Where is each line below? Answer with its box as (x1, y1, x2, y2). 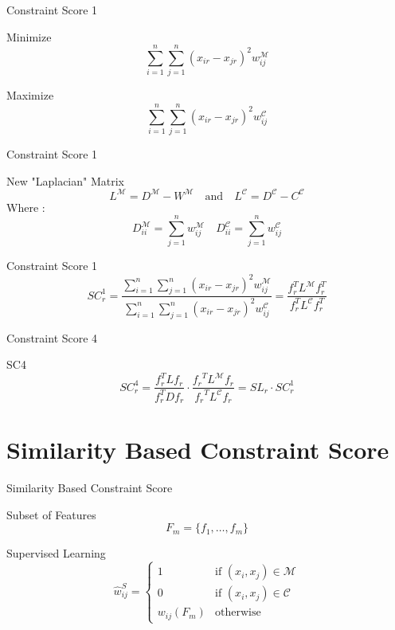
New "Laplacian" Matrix (6, 172, 124, 189)
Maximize (6, 87, 54, 104)
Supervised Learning (6, 545, 106, 562)
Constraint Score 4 (6, 329, 98, 346)
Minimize (6, 28, 52, 45)
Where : (6, 198, 45, 215)
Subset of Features (6, 506, 96, 522)
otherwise (215, 607, 261, 619)
